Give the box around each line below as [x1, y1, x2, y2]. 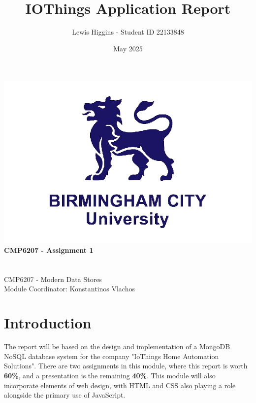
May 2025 [113, 43, 143, 53]
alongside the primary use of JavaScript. [4, 390, 126, 400]
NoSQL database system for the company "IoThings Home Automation [4, 351, 219, 361]
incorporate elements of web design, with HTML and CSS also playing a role [4, 380, 236, 390]
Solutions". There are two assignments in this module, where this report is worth [4, 361, 248, 371]
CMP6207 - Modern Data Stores [4, 274, 102, 284]
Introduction [4, 313, 92, 333]
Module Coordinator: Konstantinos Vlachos [4, 283, 135, 294]
